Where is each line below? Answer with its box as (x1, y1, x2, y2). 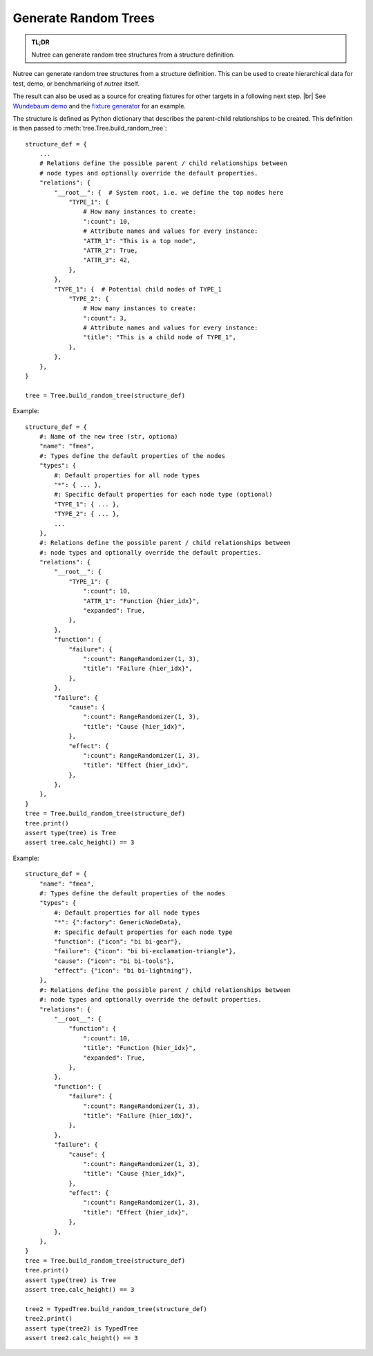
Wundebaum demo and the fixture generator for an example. (12, 102, 186, 110)
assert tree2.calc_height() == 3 (25, 1334, 138, 1341)
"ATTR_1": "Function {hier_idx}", (83, 597, 200, 604)
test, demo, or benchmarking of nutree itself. (12, 79, 140, 88)
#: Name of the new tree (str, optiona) (39, 432, 179, 440)
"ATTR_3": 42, (83, 256, 131, 264)
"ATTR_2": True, (83, 246, 138, 254)
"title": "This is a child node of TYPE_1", (83, 334, 236, 341)
